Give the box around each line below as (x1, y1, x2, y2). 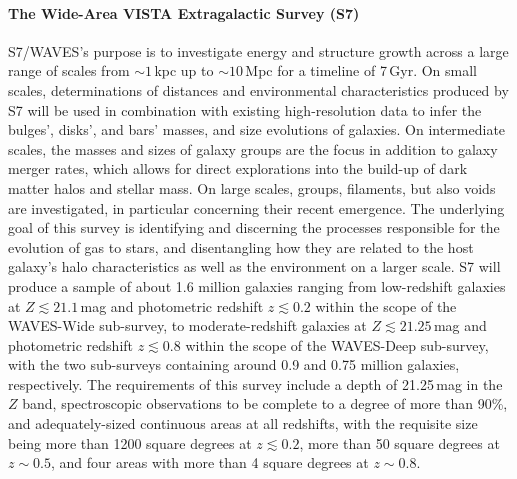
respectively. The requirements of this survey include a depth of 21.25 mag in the (8, 373, 503, 394)
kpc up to (154, 60, 214, 81)
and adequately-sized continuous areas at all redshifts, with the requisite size (8, 413, 478, 434)
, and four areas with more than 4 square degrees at (51, 452, 369, 473)
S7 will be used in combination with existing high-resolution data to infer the (8, 99, 482, 120)
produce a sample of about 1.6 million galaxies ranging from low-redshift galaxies (8, 275, 506, 296)
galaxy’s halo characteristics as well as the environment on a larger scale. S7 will (8, 256, 501, 277)
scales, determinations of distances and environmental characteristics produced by (8, 79, 509, 100)
